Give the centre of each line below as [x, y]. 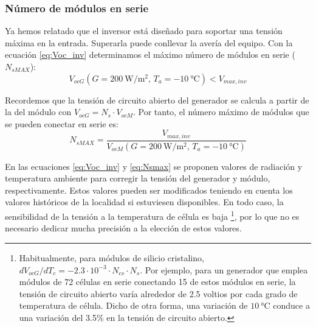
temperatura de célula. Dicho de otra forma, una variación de [133, 305]
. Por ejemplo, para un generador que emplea [224, 269]
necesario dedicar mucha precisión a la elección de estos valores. [123, 228]
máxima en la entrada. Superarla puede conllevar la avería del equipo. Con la [149, 42]
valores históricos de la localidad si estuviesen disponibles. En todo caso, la [144, 202]
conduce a [291, 305]
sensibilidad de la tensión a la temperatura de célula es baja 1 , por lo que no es [152, 215]
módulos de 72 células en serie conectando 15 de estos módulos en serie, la [157, 282]
